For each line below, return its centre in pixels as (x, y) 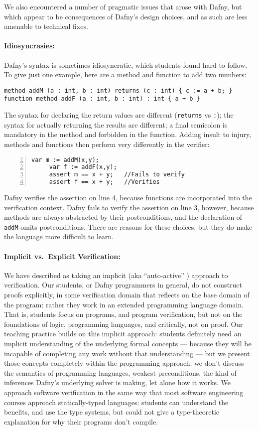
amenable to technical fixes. (46, 26)
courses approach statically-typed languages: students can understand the (116, 402)
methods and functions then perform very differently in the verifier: (107, 144)
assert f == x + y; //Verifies (104, 182)
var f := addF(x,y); (83, 167)
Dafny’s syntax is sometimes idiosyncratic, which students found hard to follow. (126, 65)
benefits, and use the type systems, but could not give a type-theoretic (112, 412)
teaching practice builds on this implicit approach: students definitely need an (123, 334)
